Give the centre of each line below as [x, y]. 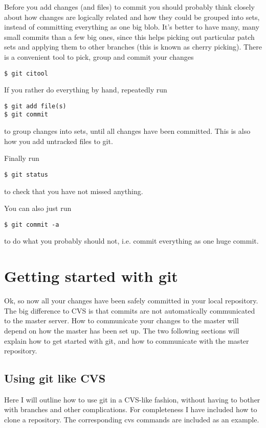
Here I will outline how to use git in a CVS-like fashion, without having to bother [132, 399]
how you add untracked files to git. [59, 141]
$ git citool [26, 73]
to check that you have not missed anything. [74, 191]
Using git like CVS [55, 378]
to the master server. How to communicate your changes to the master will [121, 320]
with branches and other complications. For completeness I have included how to [131, 409]
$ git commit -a [32, 224]
